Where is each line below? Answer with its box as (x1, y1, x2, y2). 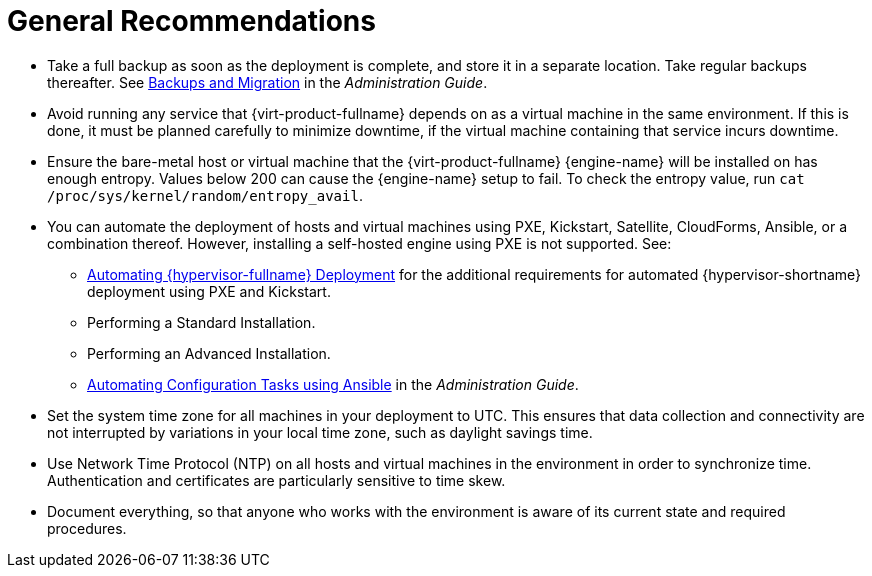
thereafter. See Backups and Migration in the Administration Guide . (47, 73, 488, 91)
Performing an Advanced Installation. (87, 344, 331, 362)
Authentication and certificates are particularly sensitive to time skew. (47, 471, 506, 489)
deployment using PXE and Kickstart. (87, 282, 331, 300)
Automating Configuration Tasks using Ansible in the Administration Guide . (87, 375, 579, 393)
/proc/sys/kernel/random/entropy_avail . (47, 186, 363, 204)
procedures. (47, 519, 127, 537)
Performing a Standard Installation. (87, 313, 316, 331)
